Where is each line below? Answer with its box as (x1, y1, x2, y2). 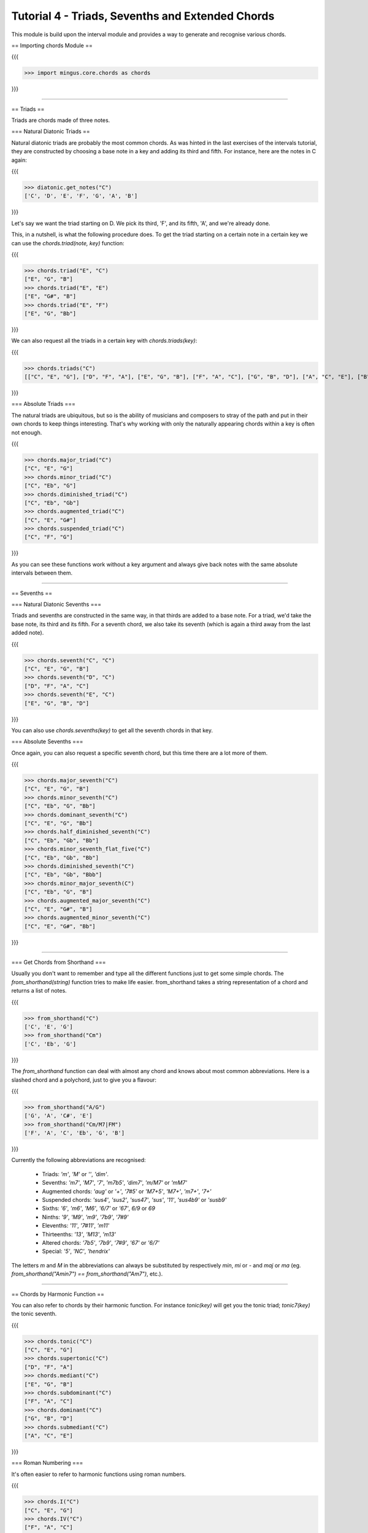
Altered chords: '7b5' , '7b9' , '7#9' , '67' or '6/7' (42, 1239, 159, 1246)
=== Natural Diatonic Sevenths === (11, 601, 102, 608)
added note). (11, 629, 44, 637)
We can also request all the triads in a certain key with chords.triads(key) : (11, 337, 197, 345)
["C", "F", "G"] (24, 533, 74, 541)
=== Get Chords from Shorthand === (11, 958, 106, 966)
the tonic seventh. (11, 1310, 57, 1318)
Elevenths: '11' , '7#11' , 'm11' (42, 1222, 110, 1229)
